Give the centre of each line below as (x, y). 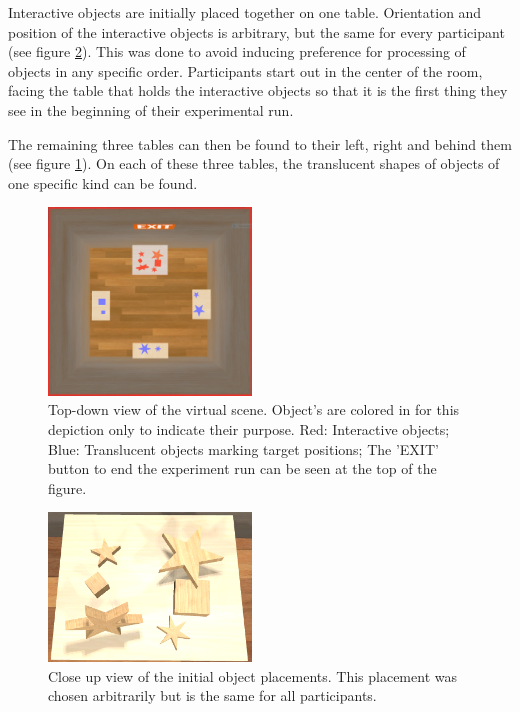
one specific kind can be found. (103, 182)
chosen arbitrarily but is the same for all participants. (212, 695)
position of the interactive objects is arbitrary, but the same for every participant (256, 31)
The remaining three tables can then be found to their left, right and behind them (260, 143)
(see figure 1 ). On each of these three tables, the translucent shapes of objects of (254, 163)
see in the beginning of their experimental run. (151, 109)
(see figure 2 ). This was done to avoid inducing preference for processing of (237, 51)
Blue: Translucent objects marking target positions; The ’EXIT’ (243, 448)
